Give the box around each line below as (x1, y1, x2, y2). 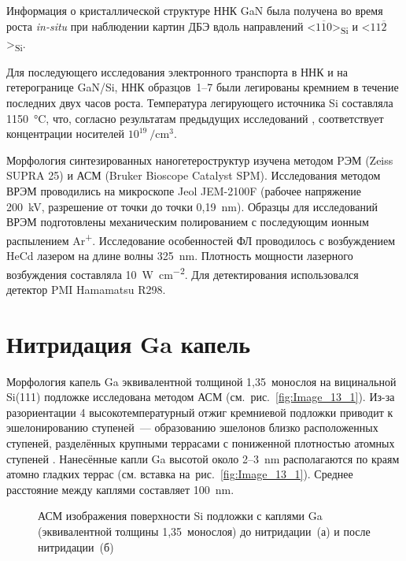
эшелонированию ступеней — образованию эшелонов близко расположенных (6, 419, 378, 436)
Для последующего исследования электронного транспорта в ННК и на (6, 63, 349, 80)
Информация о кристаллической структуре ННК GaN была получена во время (6, 2, 383, 18)
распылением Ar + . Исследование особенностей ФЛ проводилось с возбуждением (6, 229, 396, 248)
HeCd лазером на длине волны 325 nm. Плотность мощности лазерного (6, 247, 353, 264)
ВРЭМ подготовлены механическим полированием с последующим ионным (6, 214, 369, 230)
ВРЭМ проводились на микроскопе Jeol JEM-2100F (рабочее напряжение (6, 183, 361, 199)
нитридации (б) (38, 538, 114, 555)
